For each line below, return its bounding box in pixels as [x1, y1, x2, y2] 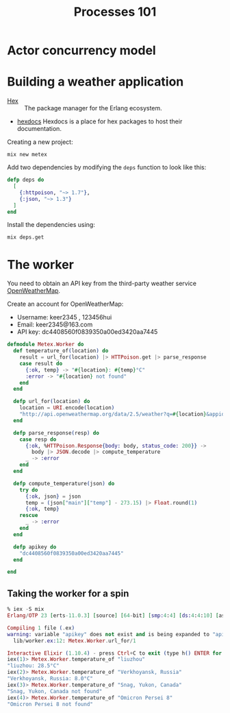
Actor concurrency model [7, 43, 156, 58]
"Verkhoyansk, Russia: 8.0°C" [7, 675, 94, 682]
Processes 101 [73, 4, 157, 20]
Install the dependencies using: [7, 221, 96, 229]
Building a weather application [7, 74, 184, 90]
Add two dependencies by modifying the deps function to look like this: [7, 163, 207, 171]
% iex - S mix [7, 606, 44, 613]
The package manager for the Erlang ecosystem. [24, 104, 162, 112]
